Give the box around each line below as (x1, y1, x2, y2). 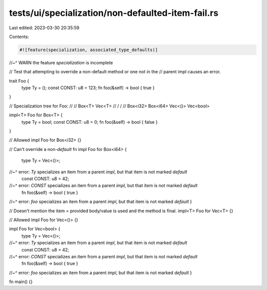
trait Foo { (9, 78, 30, 84)
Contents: (9, 34, 29, 40)
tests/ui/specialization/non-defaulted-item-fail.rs (9, 7, 219, 18)
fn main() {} (9, 279, 33, 285)
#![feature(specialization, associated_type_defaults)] (19, 47, 158, 52)
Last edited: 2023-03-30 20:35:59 (9, 25, 80, 31)
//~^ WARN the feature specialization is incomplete (9, 59, 113, 65)
